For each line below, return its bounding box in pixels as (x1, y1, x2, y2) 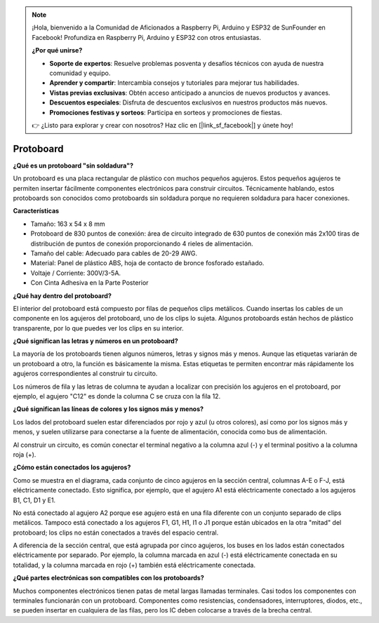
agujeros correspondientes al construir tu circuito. (13, 369, 158, 378)
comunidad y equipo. (49, 69, 111, 77)
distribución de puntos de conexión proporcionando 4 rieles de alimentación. (30, 239, 253, 248)
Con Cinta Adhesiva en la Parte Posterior (30, 279, 149, 287)
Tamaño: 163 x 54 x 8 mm (30, 220, 105, 228)
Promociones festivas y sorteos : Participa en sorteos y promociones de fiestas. (49, 108, 282, 116)
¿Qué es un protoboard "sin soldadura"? (13, 161, 133, 170)
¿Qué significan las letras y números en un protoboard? (13, 337, 178, 345)
